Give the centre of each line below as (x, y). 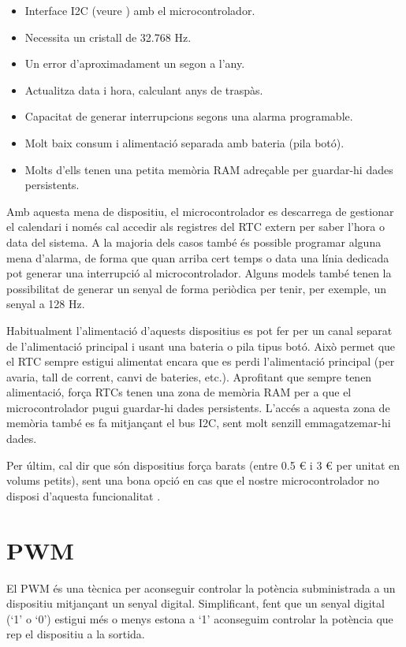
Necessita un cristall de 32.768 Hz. (108, 37)
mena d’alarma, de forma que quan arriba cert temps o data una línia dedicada (198, 257)
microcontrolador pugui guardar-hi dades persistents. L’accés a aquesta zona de (198, 407)
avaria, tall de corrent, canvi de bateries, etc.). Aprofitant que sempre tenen (189, 376)
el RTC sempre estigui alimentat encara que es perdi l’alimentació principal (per (201, 361)
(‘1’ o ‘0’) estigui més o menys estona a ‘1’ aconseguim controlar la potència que (200, 618)
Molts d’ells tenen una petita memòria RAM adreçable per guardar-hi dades (209, 169)
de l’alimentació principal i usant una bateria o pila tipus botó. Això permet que (201, 346)
